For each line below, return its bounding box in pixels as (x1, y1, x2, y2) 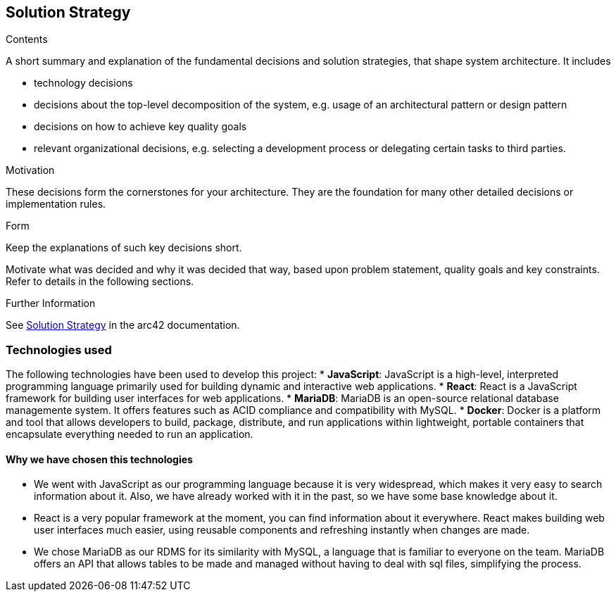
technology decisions (34, 77, 133, 89)
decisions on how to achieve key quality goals (34, 120, 247, 133)
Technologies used (6, 342, 112, 357)
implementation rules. (6, 198, 106, 210)
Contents (6, 33, 48, 46)
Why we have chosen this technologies (6, 453, 193, 465)
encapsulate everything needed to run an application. (6, 428, 253, 441)
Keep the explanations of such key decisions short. (6, 241, 242, 254)
